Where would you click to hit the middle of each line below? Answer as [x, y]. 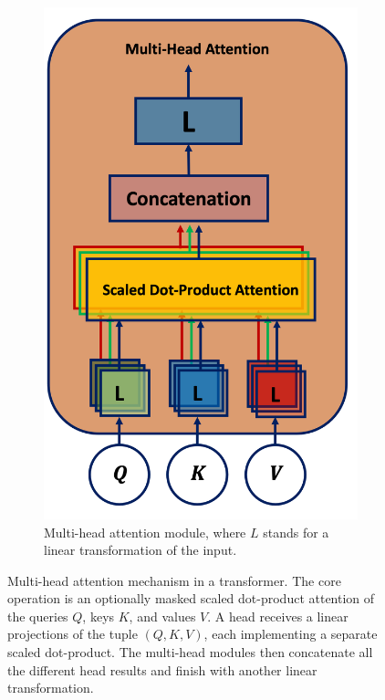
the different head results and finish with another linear [162, 669]
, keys [99, 616]
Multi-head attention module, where [145, 532]
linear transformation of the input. [140, 550]
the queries [38, 616]
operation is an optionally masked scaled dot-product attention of [191, 598]
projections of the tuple [73, 634]
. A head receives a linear [278, 616]
